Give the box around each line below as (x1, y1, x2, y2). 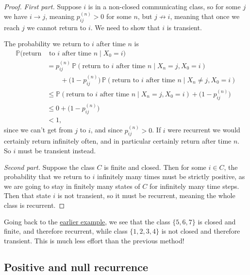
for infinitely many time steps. (149, 181, 239, 191)
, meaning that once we (170, 11, 240, 21)
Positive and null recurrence (4, 259, 149, 274)
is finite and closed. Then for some (104, 162, 206, 172)
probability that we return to (4, 171, 90, 182)
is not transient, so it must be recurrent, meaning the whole (57, 190, 235, 201)
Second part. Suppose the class (4, 162, 95, 172)
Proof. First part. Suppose (4, 1, 82, 11)
